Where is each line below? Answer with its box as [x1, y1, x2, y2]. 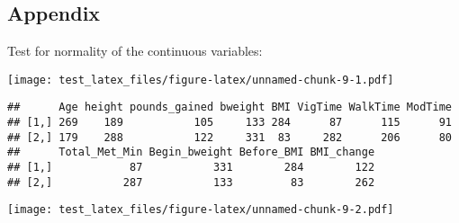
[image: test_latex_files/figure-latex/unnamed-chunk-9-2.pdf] [7, 203, 394, 217]
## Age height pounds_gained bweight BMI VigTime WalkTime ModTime [7, 101, 452, 114]
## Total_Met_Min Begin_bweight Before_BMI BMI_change [7, 146, 375, 159]
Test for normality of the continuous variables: [7, 41, 263, 60]
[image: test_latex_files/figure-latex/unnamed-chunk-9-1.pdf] [7, 73, 394, 86]
